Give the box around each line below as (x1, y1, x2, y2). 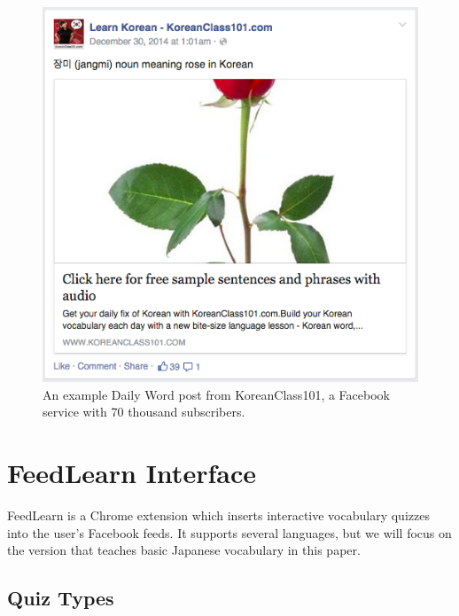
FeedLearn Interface (7, 455, 256, 491)
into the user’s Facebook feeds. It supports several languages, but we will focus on (7, 523, 452, 542)
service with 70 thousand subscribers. (43, 402, 245, 421)
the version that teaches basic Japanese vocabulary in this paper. (7, 541, 361, 559)
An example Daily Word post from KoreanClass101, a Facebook (43, 385, 390, 403)
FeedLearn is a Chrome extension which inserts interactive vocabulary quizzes (7, 506, 430, 525)
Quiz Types (7, 584, 114, 612)
